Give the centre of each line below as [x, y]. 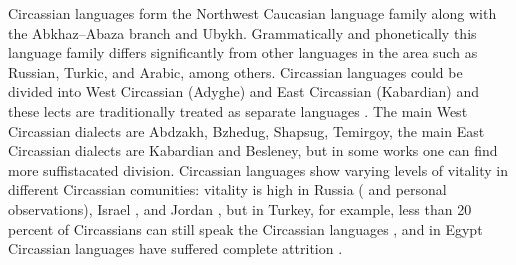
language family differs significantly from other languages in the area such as [243, 52]
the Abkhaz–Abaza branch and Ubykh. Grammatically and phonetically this [242, 32]
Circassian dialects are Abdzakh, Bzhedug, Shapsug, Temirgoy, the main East [246, 130]
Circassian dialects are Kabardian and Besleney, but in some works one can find [253, 150]
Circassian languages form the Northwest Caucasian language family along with [252, 13]
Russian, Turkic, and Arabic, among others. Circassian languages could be [235, 71]
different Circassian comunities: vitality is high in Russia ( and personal [227, 189]
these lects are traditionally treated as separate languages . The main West [238, 110]
